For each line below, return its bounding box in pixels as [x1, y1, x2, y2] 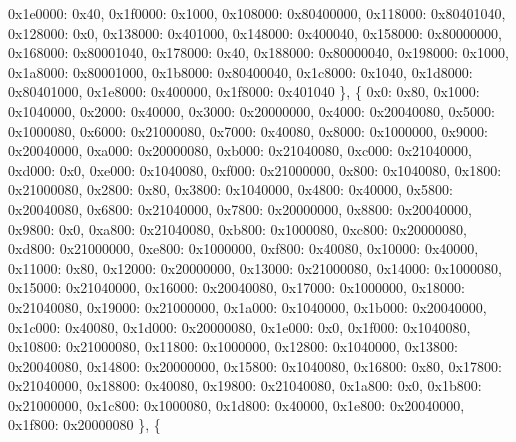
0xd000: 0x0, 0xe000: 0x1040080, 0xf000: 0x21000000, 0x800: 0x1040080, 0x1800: [8, 159, 502, 180]
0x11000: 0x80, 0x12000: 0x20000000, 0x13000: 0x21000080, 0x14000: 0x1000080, [8, 257, 502, 278]
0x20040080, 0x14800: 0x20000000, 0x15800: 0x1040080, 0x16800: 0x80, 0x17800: [8, 355, 502, 376]
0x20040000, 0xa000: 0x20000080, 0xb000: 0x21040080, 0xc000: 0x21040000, [8, 140, 472, 161]
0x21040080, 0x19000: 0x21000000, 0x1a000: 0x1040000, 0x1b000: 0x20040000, [8, 296, 487, 317]
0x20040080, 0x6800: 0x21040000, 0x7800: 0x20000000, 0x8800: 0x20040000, [8, 198, 472, 219]
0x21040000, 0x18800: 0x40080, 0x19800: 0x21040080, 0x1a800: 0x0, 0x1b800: [8, 375, 482, 396]
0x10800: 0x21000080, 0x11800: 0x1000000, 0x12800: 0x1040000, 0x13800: [8, 336, 458, 357]
